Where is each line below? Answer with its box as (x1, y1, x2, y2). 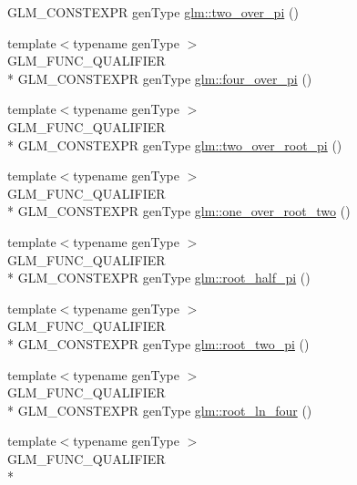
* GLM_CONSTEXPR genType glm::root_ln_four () (7, 400, 312, 419)
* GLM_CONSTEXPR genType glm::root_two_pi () (7, 334, 310, 353)
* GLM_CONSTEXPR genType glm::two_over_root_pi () (7, 135, 342, 154)
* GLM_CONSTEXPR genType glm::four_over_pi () (7, 68, 312, 88)
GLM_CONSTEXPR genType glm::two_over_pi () (7, 3, 299, 21)
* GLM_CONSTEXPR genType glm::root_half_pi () (7, 268, 311, 287)
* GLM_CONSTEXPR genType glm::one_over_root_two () (7, 201, 351, 221)
